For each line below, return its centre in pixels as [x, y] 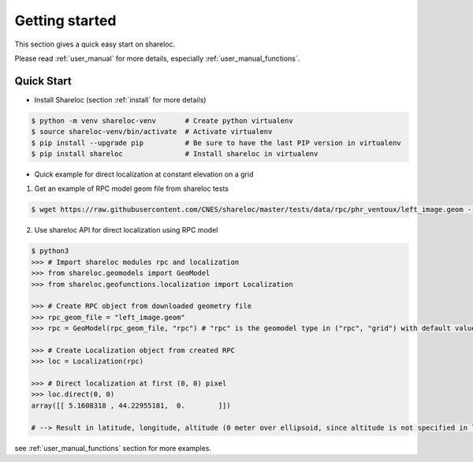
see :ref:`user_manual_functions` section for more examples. [113, 448]
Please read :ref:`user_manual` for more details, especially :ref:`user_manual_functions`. [157, 58]
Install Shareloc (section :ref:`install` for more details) [120, 99]
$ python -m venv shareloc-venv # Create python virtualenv [162, 121]
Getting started [65, 20]
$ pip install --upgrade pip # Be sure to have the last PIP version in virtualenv [216, 143]
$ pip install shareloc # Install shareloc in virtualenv [175, 154]
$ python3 [50, 251]
